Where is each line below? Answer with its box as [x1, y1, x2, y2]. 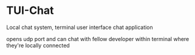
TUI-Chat [6, 4, 54, 18]
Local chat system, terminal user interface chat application [6, 24, 153, 31]
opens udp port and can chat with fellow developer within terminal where [6, 35, 190, 42]
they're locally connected [6, 42, 70, 49]
